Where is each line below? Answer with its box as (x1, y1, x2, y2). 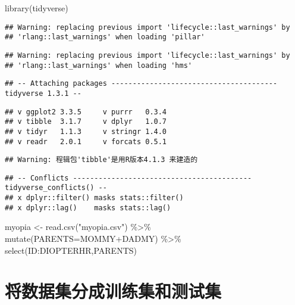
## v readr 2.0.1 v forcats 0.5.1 (5, 137, 167, 146)
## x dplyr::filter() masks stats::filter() (5, 194, 184, 203)
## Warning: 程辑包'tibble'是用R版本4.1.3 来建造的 (5, 155, 198, 164)
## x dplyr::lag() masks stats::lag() (5, 203, 171, 212)
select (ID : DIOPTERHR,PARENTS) (5, 244, 137, 256)
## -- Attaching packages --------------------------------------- (5, 79, 278, 88)
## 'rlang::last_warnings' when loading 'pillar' (5, 33, 205, 42)
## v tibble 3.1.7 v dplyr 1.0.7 (5, 117, 167, 126)
